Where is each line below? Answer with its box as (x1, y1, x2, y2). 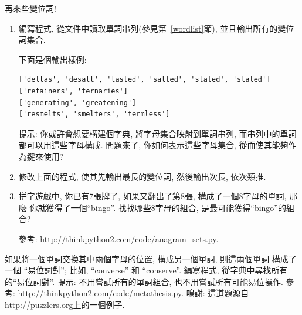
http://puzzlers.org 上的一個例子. (5, 298, 125, 310)
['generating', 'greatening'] (18, 98, 137, 107)
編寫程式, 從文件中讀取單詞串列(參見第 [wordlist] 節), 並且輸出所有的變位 (18, 22, 294, 34)
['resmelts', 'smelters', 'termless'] (18, 110, 170, 119)
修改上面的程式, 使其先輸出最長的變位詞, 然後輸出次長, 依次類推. (18, 170, 266, 182)
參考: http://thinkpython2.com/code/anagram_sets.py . (18, 232, 219, 244)
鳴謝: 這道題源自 (186, 287, 249, 299)
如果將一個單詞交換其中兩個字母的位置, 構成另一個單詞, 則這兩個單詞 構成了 (5, 252, 297, 264)
